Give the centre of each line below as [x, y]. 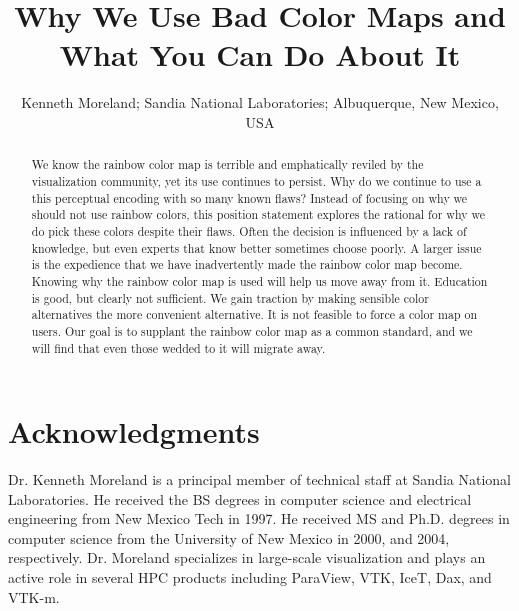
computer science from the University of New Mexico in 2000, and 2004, [229, 537]
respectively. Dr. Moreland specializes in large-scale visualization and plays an [247, 557]
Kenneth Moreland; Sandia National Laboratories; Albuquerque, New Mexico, [260, 102]
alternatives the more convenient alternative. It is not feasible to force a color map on [254, 314]
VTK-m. [34, 596]
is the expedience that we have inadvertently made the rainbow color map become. [247, 264]
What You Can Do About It [260, 54]
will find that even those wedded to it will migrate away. [178, 347]
